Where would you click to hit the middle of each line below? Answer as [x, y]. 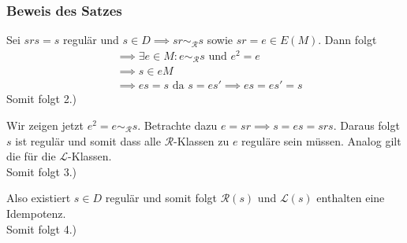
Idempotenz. [36, 213]
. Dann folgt [347, 40]
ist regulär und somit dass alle [88, 140]
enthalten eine [351, 198]
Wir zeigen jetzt [45, 125]
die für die [31, 156]
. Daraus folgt [366, 125]
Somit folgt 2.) [42, 99]
